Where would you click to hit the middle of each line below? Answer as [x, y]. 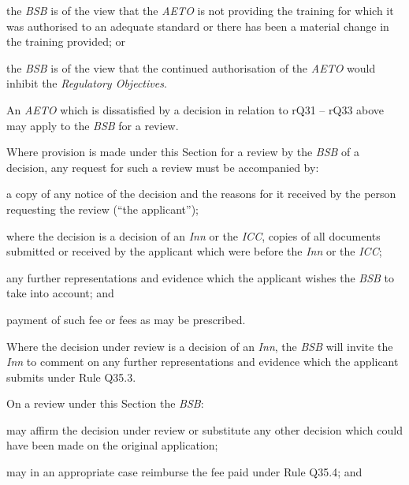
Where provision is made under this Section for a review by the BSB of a [183, 152]
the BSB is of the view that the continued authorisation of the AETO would [191, 67]
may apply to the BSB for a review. [93, 125]
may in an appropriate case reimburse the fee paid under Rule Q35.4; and [184, 472]
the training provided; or [66, 41]
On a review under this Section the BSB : [105, 403]
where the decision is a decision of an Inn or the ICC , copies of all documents [193, 235]
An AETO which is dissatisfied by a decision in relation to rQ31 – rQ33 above [195, 109]
